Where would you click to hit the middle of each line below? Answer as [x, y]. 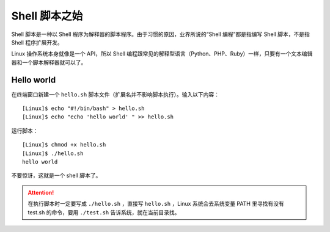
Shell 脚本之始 [47, 16]
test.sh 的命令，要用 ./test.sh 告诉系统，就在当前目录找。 [104, 212]
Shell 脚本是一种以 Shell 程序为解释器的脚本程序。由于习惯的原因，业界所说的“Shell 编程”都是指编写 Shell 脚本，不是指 [160, 34]
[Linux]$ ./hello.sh [53, 153]
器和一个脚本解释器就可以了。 [49, 62]
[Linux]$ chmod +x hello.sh [64, 145]
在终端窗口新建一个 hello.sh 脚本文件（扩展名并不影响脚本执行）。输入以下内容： [116, 94]
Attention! [41, 192]
